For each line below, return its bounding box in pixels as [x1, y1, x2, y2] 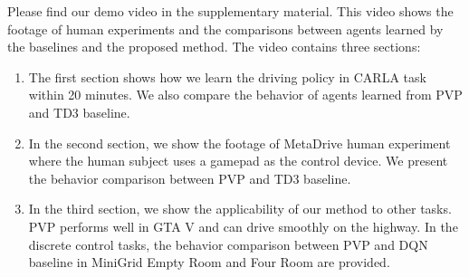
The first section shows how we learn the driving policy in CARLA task [28, 67, 426, 86]
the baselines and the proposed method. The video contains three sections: [7, 37, 421, 56]
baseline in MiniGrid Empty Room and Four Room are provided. [28, 253, 390, 272]
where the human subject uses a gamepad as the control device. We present [28, 151, 448, 170]
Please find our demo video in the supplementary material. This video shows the [7, 2, 454, 20]
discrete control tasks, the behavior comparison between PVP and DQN [28, 234, 428, 253]
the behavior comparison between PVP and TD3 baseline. [28, 168, 351, 187]
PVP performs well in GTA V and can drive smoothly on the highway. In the [28, 216, 458, 235]
